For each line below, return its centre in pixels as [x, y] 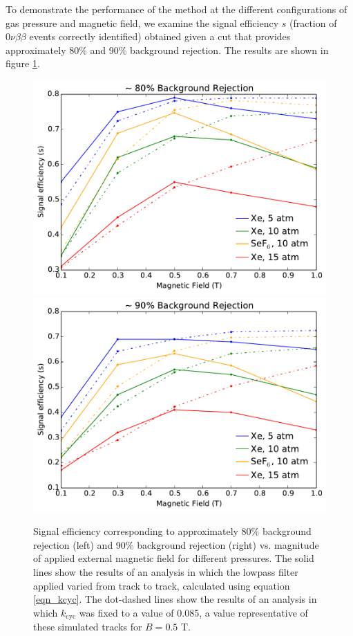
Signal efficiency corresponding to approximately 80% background [172, 531]
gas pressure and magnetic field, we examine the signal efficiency [142, 22]
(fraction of [313, 22]
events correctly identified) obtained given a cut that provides [160, 36]
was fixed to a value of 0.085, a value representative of [193, 612]
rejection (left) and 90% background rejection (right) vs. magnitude [176, 544]
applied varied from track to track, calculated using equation [162, 585]
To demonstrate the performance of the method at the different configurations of [176, 9]
